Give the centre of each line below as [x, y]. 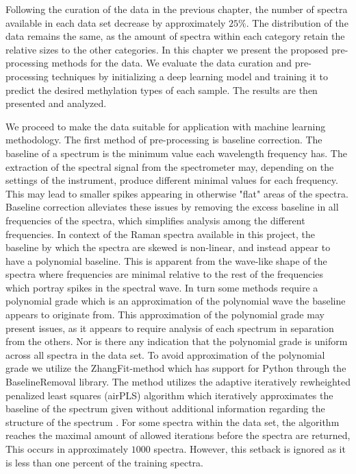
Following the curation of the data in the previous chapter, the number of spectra [177, 9]
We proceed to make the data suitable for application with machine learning [166, 126]
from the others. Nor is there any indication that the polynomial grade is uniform [177, 341]
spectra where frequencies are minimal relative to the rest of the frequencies [165, 274]
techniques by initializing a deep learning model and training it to [190, 76]
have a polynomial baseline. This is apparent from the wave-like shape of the [166, 260]
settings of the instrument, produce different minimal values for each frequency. [172, 180]
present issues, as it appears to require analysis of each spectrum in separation [170, 328]
